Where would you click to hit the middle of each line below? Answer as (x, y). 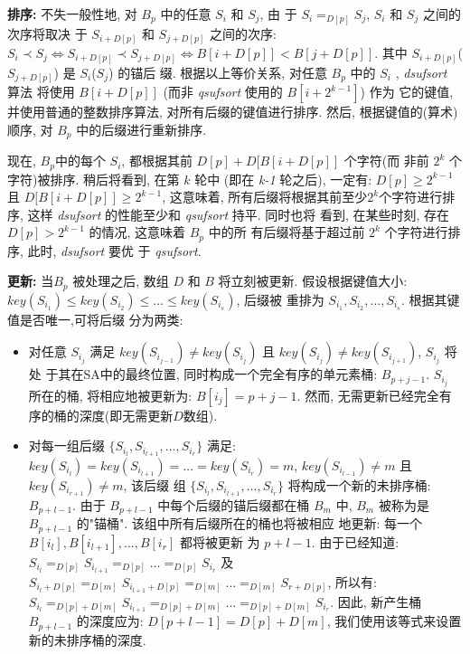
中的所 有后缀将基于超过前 (287, 232)
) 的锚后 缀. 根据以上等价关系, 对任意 (218, 72)
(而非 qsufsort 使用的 (223, 92)
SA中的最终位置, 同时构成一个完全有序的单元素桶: (230, 374)
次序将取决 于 (47, 33)
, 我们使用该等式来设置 (394, 621)
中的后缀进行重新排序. (141, 129)
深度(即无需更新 (126, 415)
